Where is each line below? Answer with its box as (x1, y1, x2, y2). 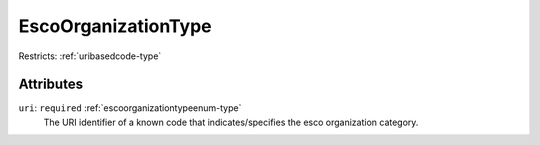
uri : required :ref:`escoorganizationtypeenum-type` (18, 102, 242, 114)
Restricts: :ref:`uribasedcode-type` (18, 50, 162, 62)
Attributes (18, 76, 84, 93)
